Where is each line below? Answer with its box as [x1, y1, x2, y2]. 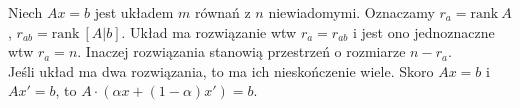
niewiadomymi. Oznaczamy [268, 2, 435, 22]
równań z [195, 2, 251, 22]
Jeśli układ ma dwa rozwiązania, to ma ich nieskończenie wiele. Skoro [8, 60, 434, 81]
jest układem [94, 2, 174, 22]
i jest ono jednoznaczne [353, 21, 495, 42]
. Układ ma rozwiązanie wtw [121, 21, 297, 42]
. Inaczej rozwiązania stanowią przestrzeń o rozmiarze [77, 41, 406, 62]
